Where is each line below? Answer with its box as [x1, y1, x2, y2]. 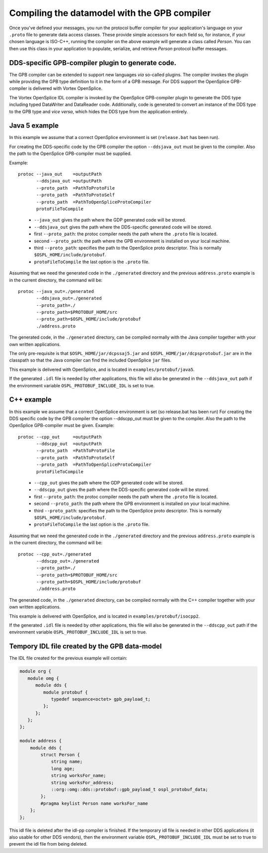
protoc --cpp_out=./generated [18, 551, 92, 557]
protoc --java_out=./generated [18, 288, 94, 294]
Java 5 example [9, 122, 59, 130]
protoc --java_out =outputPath [18, 171, 102, 177]
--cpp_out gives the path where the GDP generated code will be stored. [34, 480, 184, 486]
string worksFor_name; [51, 773, 106, 779]
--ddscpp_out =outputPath [36, 441, 102, 447]
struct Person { [40, 752, 80, 758]
